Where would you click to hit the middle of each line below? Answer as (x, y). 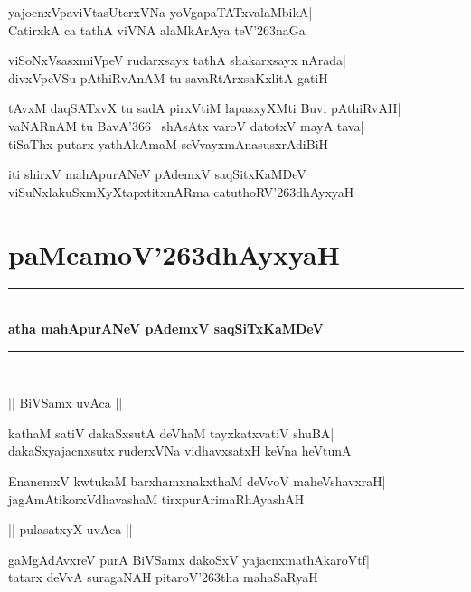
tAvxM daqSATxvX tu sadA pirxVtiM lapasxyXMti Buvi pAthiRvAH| (205, 108)
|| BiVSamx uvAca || (66, 403)
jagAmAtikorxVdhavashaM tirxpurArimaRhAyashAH (156, 498)
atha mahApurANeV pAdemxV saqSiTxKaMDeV (166, 329)
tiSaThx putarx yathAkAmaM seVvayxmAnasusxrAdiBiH (169, 143)
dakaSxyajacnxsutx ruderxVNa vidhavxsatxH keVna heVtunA (180, 451)
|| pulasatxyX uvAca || (71, 529)
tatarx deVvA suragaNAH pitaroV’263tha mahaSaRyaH (163, 577)
